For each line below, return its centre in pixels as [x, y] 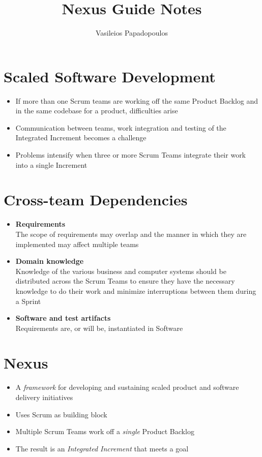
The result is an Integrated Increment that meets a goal [102, 448]
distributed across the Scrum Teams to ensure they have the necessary [125, 281]
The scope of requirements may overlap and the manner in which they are [131, 234]
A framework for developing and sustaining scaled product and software [127, 387]
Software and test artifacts [63, 318]
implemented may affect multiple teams [77, 244]
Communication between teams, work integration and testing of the [121, 127]
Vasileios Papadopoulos [132, 33]
